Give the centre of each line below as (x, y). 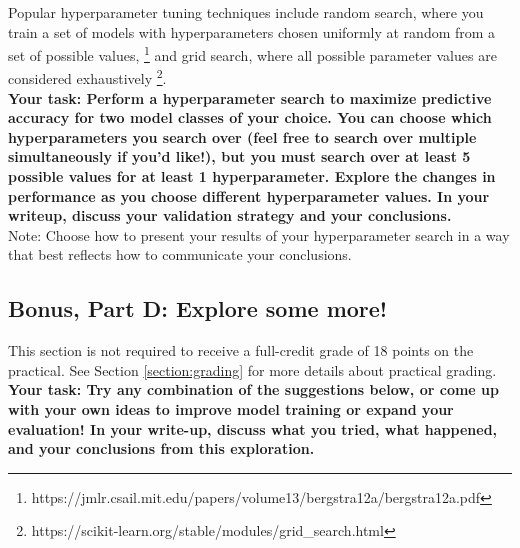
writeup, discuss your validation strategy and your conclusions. (230, 215)
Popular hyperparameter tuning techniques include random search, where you (246, 12)
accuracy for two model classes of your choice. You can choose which (250, 117)
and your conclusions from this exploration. (161, 448)
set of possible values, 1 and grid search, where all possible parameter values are (252, 53)
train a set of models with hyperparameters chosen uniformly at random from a (252, 31)
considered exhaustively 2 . (87, 77)
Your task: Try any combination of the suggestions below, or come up (253, 389)
